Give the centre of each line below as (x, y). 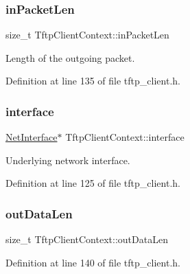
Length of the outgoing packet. (70, 57)
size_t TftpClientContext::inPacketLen (87, 35)
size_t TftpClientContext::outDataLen (87, 239)
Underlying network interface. (68, 160)
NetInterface (32, 137)
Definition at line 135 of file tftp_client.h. (93, 81)
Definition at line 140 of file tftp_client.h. (93, 262)
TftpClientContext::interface (125, 137)
